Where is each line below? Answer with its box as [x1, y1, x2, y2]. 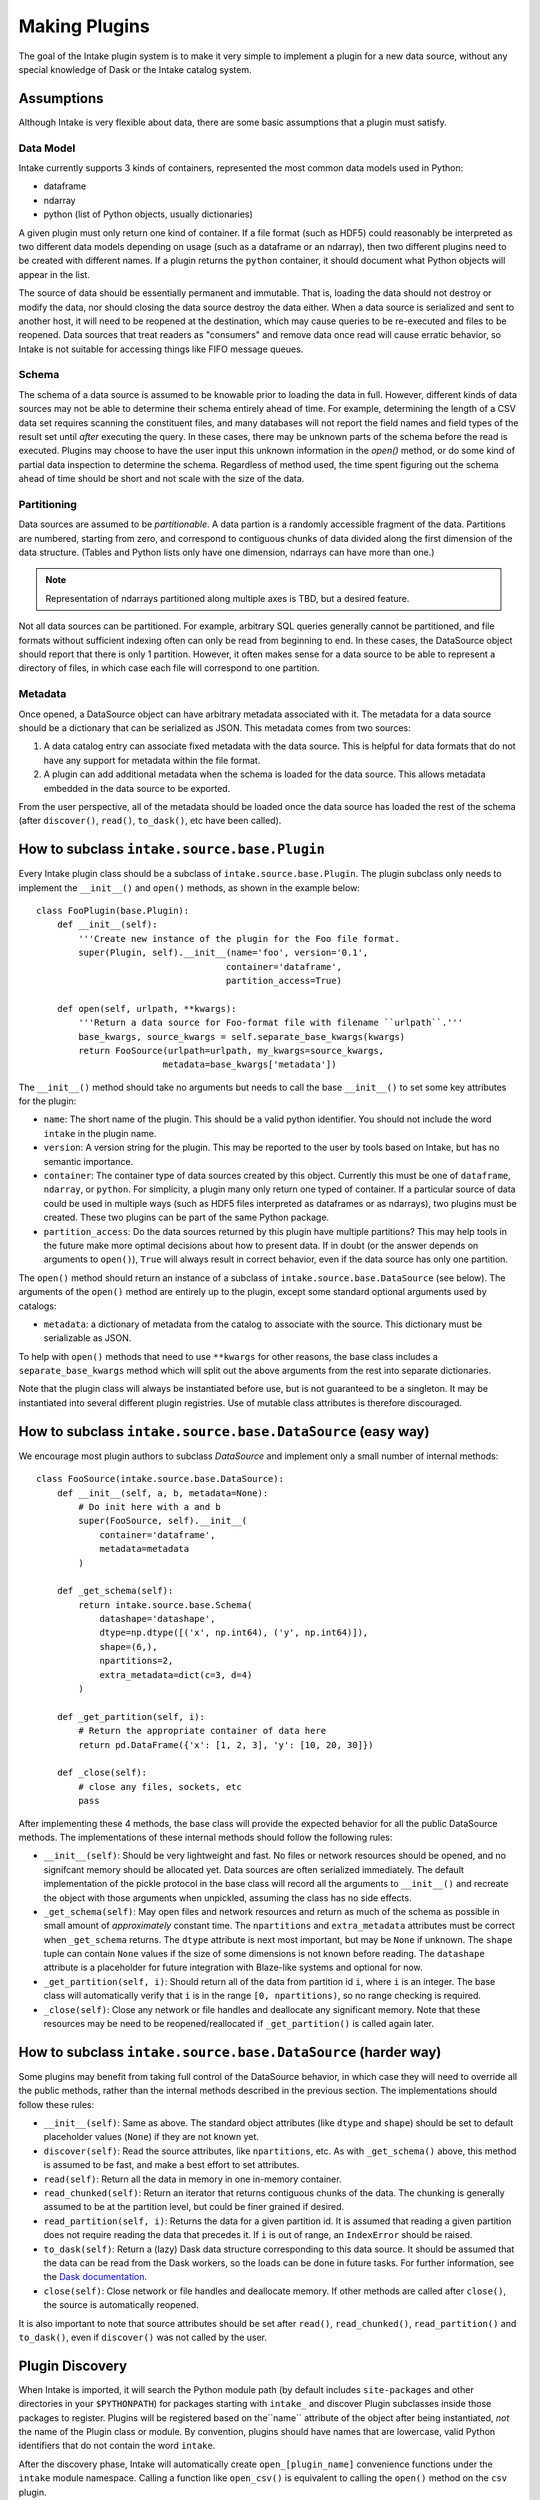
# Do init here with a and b [78, 1501, 222, 1512]
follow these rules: [18, 2098, 95, 2110]
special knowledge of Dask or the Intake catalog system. [18, 63, 252, 75]
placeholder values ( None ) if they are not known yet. [43, 2131, 260, 2143]
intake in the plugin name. [43, 1127, 157, 1139]
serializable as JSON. [43, 1332, 132, 1344]
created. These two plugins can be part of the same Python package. [43, 1211, 330, 1224]
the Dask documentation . [43, 2271, 148, 2283]
